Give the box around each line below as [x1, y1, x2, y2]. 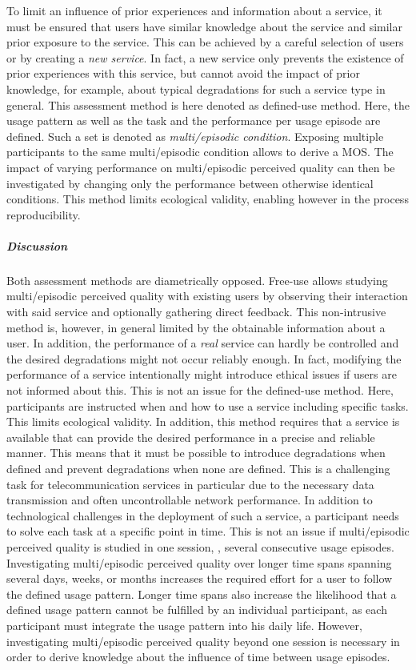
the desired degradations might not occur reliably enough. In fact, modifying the [6, 350, 402, 367]
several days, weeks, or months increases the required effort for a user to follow [6, 570, 393, 587]
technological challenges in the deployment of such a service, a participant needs [6, 507, 399, 524]
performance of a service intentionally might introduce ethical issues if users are [6, 366, 397, 383]
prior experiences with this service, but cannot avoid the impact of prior [6, 65, 360, 82]
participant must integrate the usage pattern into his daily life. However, [6, 616, 362, 633]
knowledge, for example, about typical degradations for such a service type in [6, 80, 386, 97]
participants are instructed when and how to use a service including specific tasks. [6, 397, 409, 414]
